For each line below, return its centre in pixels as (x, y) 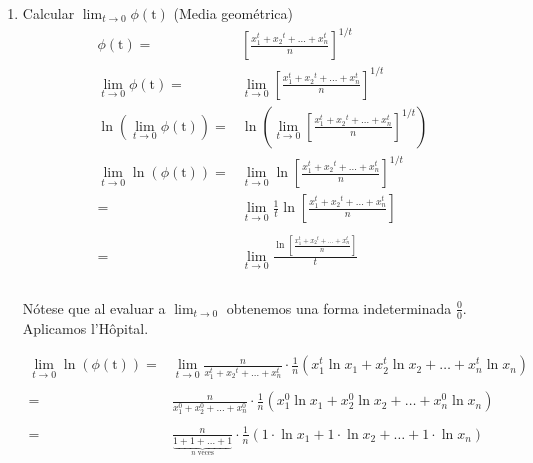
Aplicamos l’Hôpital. (85, 327)
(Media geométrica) (233, 13)
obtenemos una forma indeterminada (339, 307)
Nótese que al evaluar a (94, 307)
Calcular (48, 13)
